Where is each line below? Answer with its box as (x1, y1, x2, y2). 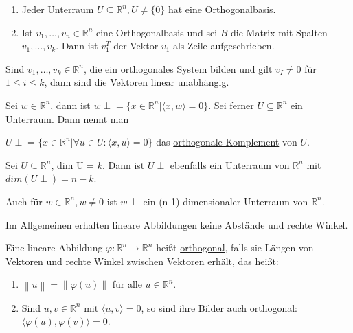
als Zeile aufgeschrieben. (172, 38, 275, 53)
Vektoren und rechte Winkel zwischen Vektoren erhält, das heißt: (5, 253, 279, 268)
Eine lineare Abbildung (5, 240, 103, 255)
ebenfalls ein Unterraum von (170, 157, 290, 172)
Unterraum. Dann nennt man (5, 111, 129, 126)
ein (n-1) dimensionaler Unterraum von (143, 194, 308, 208)
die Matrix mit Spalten (231, 25, 328, 39)
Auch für (5, 194, 43, 208)
